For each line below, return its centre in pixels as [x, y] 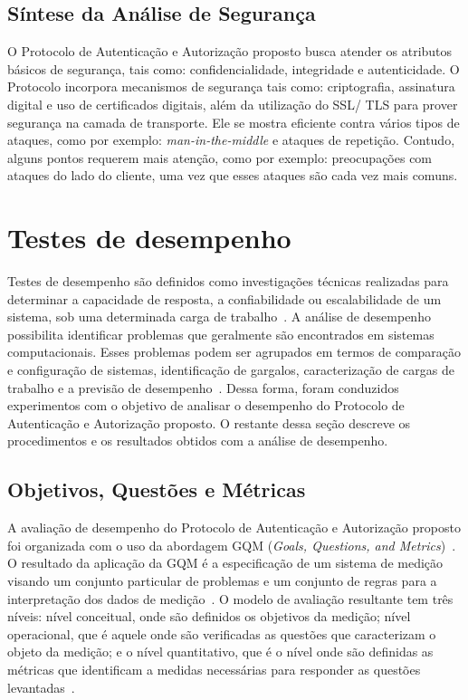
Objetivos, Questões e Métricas [157, 489]
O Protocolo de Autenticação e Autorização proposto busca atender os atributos [230, 51]
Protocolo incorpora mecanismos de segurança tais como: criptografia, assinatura [231, 86]
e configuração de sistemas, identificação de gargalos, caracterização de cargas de [231, 370]
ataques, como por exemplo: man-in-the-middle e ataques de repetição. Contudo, [231, 140]
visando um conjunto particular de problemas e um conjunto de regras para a [222, 580]
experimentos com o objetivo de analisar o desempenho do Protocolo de [206, 405]
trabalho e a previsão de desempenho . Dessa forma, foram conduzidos [203, 387]
